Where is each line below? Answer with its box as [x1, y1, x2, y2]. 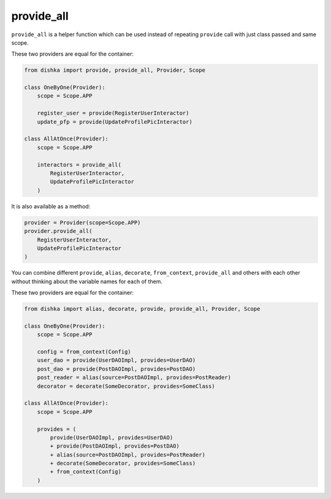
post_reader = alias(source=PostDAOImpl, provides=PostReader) [37, 374, 232, 381]
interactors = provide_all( [37, 161, 122, 168]
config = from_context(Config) [37, 348, 131, 356]
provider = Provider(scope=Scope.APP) [24, 219, 141, 226]
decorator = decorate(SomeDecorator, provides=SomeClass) [37, 383, 215, 389]
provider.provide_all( [24, 227, 93, 235]
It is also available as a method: [11, 202, 91, 210]
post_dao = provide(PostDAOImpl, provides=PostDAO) [37, 365, 196, 372]
